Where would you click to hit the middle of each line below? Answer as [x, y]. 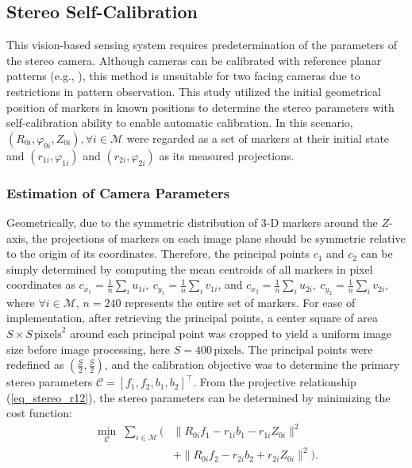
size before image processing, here [89, 349]
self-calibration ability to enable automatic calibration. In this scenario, [180, 123]
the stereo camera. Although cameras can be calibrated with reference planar [194, 60]
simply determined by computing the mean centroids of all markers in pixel [190, 269]
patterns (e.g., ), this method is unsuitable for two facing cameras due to [183, 76]
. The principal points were [307, 349]
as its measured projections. [227, 155]
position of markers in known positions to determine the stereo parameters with [200, 107]
